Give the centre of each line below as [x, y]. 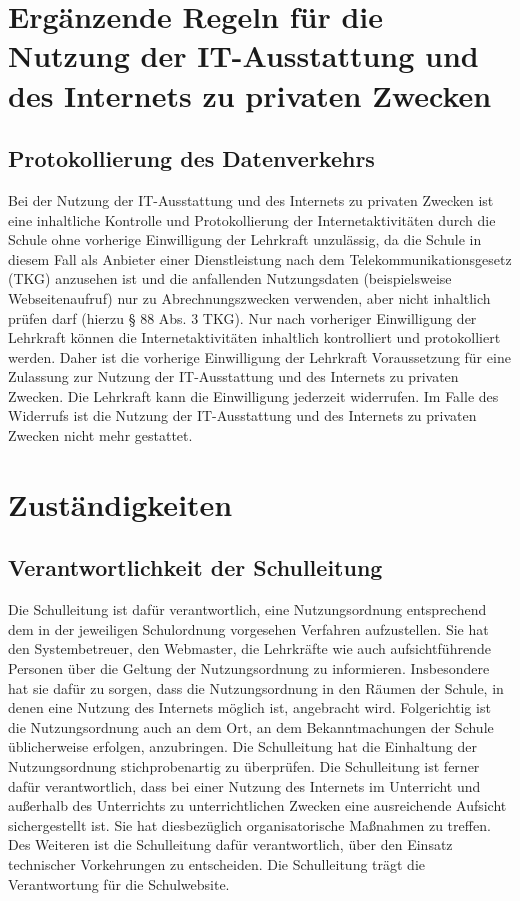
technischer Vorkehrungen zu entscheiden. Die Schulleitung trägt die [217, 863]
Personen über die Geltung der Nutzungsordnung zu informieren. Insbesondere [249, 668]
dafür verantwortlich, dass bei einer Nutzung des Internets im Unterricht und [244, 785]
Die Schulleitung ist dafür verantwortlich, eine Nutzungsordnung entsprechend [247, 609]
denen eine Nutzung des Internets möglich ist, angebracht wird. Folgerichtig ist [249, 707]
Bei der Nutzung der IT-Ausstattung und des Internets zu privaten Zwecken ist [251, 199]
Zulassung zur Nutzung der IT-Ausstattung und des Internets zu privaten [233, 376]
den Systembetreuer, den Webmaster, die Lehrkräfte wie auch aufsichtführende [249, 648]
